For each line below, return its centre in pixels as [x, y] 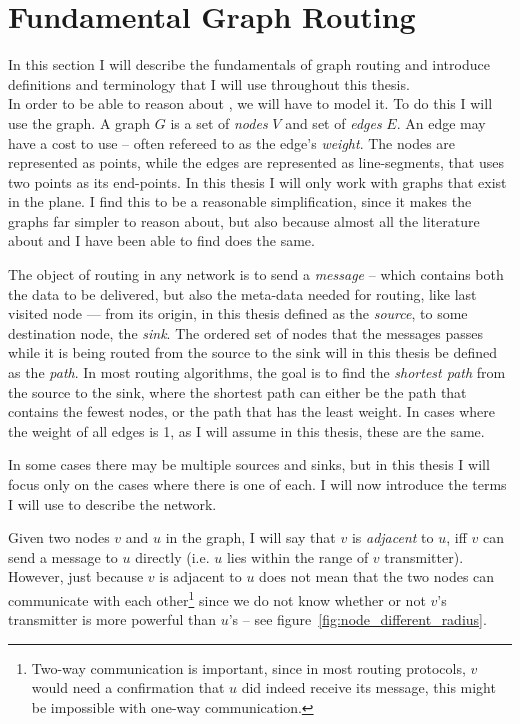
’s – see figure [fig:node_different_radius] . [357, 619]
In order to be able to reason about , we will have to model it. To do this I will [250, 103]
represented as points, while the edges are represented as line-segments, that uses [256, 162]
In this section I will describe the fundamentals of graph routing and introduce [249, 64]
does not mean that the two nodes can [377, 576]
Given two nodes [59, 537]
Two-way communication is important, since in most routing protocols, [248, 667]
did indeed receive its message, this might [368, 687]
